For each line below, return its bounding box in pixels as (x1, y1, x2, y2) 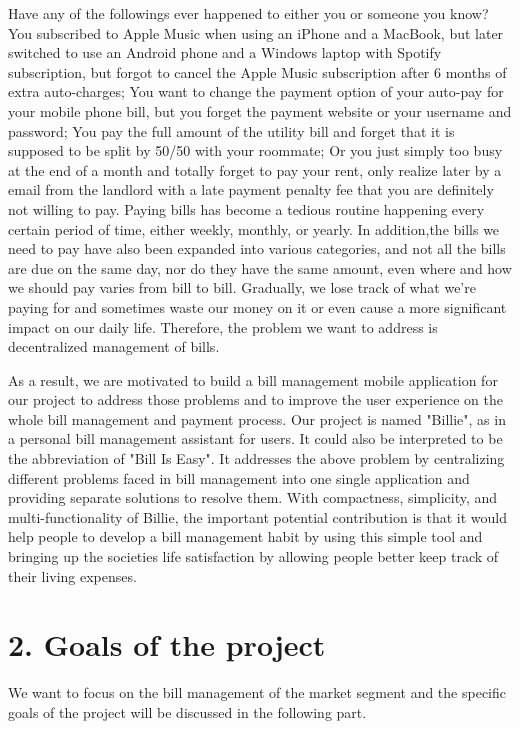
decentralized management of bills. (8, 336, 220, 357)
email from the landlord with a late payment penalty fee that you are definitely (8, 179, 494, 200)
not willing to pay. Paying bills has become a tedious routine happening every (8, 198, 485, 219)
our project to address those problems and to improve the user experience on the (8, 389, 503, 410)
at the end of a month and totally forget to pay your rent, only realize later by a (8, 159, 502, 180)
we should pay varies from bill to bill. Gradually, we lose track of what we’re (8, 277, 476, 298)
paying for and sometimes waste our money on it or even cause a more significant (8, 296, 507, 317)
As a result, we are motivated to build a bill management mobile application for (8, 369, 498, 390)
